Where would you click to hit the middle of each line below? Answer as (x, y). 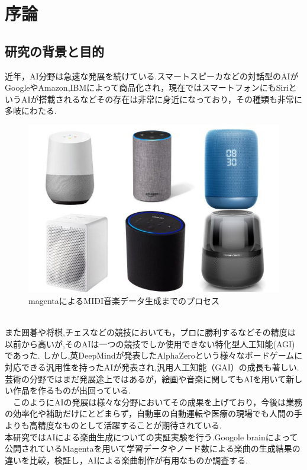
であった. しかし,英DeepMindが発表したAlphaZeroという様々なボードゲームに (154, 355)
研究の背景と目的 (54, 51)
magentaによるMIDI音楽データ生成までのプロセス (124, 300)
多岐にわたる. (31, 111)
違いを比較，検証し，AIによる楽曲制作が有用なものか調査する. (127, 460)
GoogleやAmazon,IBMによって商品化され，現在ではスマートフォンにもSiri (147, 87)
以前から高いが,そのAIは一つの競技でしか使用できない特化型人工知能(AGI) (150, 343)
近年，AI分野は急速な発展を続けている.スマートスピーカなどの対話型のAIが (152, 76)
